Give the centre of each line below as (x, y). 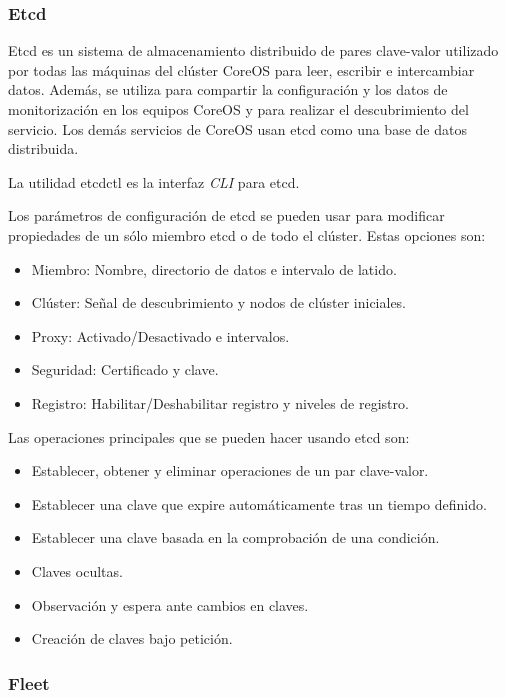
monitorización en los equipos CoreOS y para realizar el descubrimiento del (238, 109)
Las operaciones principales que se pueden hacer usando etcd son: (209, 436)
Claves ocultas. (77, 570)
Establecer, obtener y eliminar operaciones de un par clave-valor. (230, 470)
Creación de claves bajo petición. (132, 638)
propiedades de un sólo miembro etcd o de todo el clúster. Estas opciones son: (247, 234)
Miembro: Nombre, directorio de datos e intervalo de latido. (214, 268)
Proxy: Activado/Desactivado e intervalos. (160, 335)
